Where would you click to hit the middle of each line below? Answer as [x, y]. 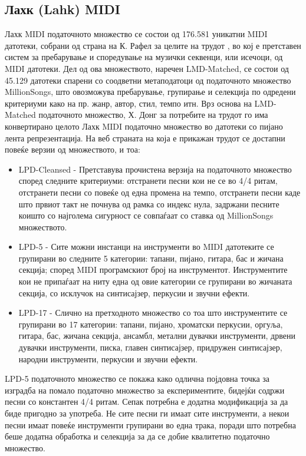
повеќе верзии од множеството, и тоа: [73, 149]
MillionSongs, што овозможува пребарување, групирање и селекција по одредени [150, 92]
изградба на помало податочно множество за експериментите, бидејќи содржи [145, 390]
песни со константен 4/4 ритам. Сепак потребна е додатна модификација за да [147, 402]
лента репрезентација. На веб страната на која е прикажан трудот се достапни [145, 138]
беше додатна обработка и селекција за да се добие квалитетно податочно [137, 436]
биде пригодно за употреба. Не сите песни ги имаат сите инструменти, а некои [147, 413]
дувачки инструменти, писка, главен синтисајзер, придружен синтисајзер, [150, 347]
